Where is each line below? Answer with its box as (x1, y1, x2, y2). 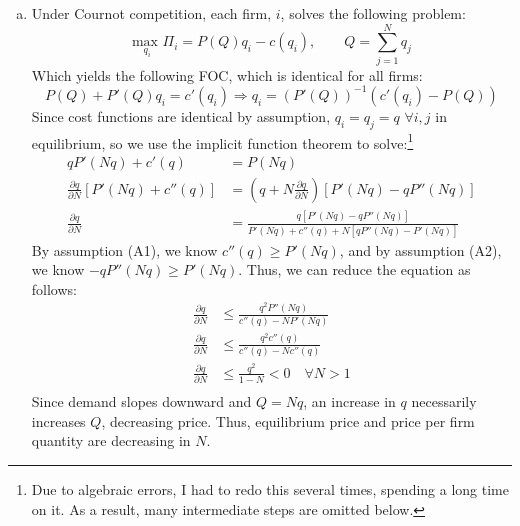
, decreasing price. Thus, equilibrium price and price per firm (101, 410, 475, 431)
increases (31, 410, 86, 431)
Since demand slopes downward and (31, 391, 252, 412)
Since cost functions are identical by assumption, (31, 105, 331, 126)
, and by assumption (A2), (339, 239, 502, 260)
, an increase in (303, 391, 396, 412)
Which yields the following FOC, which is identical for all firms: (31, 64, 423, 85)
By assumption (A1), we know (31, 239, 218, 260)
